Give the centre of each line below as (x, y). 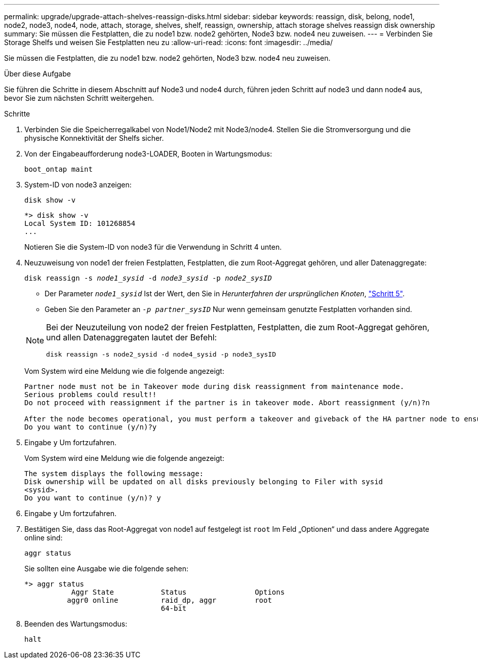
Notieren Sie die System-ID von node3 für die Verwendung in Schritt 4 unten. (153, 247)
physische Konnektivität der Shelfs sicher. (94, 138)
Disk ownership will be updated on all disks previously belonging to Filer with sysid (204, 482)
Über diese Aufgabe (37, 74)
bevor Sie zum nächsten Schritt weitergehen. (79, 98)
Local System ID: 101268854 (80, 223)
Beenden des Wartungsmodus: (76, 624)
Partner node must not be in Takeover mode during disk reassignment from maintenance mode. (214, 386)
